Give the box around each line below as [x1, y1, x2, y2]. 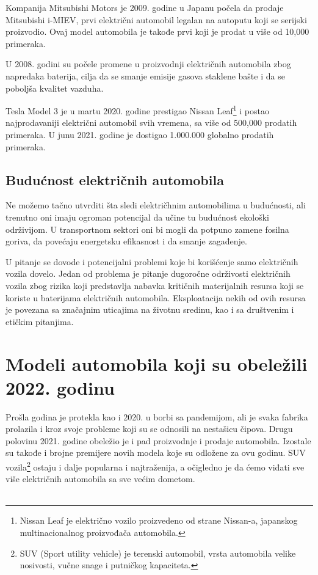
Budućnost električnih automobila [5, 170, 224, 189]
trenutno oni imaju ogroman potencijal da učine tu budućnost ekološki [5, 210, 269, 223]
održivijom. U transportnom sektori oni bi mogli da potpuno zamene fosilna [5, 222, 289, 235]
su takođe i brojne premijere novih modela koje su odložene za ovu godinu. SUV [5, 446, 306, 459]
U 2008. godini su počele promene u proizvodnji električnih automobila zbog [5, 57, 291, 70]
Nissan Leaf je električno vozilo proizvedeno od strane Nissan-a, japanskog [20, 514, 298, 527]
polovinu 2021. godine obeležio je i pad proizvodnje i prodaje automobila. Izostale [5, 434, 311, 447]
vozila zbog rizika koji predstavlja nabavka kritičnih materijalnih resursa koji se [5, 279, 304, 291]
